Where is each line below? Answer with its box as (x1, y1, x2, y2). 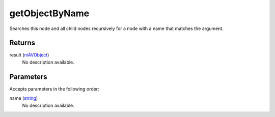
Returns (9, 39, 36, 47)
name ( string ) (9, 95, 38, 101)
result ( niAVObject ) (9, 52, 49, 58)
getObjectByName (9, 8, 90, 19)
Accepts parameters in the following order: (9, 85, 99, 92)
